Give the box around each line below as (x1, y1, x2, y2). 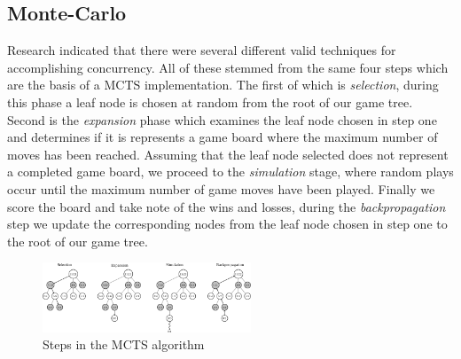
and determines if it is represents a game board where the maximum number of (7, 128, 438, 146)
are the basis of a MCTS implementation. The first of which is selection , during (7, 75, 439, 94)
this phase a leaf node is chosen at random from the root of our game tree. (7, 92, 413, 111)
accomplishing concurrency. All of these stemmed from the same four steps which (7, 58, 449, 76)
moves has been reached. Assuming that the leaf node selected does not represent (7, 144, 449, 163)
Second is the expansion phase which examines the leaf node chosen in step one (7, 110, 437, 129)
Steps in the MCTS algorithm (43, 335, 205, 354)
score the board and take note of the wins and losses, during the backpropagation (7, 197, 446, 215)
